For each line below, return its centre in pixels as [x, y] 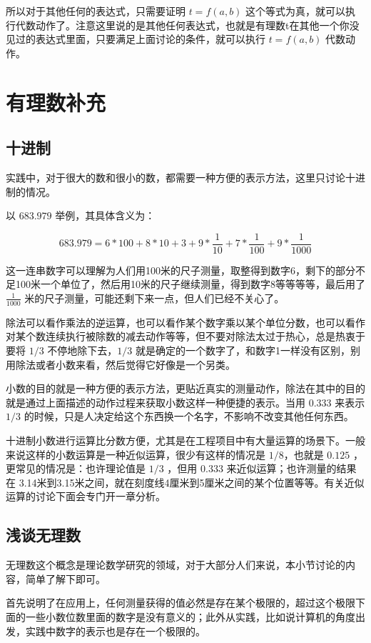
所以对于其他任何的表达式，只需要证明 [96, 11]
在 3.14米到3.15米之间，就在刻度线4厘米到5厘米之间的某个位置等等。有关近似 [185, 482]
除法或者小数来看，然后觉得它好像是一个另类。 [125, 364]
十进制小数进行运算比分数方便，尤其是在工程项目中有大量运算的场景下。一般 [185, 440]
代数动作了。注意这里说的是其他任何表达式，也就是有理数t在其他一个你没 [187, 25]
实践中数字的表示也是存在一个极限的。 [115, 630]
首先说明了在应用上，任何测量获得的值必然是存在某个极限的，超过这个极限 [181, 603]
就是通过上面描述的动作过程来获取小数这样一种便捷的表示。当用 [156, 402]
